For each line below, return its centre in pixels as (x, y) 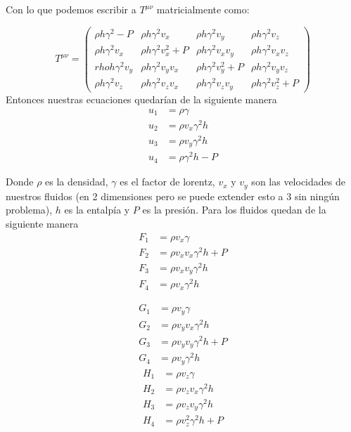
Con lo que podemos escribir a (71, 9)
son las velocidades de (298, 182)
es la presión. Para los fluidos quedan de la (234, 210)
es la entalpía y (97, 210)
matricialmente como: (203, 9)
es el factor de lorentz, (167, 182)
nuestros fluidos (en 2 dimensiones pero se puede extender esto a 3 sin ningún (173, 196)
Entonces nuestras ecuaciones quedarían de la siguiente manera (141, 99)
